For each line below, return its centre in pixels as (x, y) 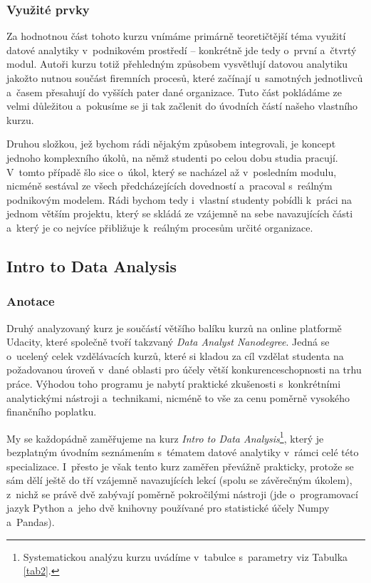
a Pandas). (31, 521)
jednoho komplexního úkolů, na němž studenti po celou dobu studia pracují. (172, 157)
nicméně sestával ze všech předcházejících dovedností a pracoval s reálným (169, 186)
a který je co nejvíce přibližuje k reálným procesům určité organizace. (160, 227)
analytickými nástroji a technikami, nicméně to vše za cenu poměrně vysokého (178, 397)
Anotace (31, 301)
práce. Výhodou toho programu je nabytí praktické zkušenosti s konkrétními (174, 383)
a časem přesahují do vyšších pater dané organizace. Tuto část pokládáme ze (174, 92)
